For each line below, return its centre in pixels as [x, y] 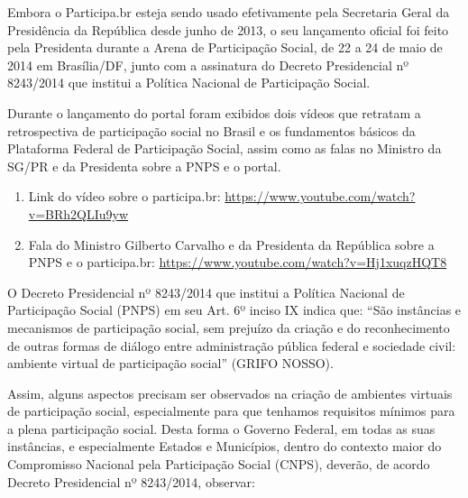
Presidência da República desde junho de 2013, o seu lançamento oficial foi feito [228, 29]
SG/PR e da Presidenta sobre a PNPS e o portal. [144, 166]
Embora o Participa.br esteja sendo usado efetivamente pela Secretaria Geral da [229, 12]
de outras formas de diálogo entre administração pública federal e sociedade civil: [232, 345]
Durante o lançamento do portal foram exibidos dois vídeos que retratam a [214, 112]
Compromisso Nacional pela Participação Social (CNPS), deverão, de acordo [219, 464]
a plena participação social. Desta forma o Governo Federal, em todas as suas [221, 428]
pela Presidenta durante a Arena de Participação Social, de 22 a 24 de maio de [225, 47]
